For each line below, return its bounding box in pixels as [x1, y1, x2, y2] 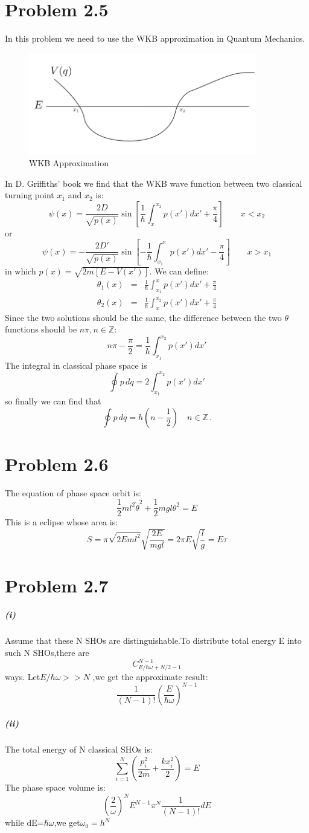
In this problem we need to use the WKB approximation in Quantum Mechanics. [5, 32, 305, 45]
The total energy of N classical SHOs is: [5, 743, 153, 756]
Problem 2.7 [5, 572, 109, 597]
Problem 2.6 [5, 451, 109, 476]
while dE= [5, 816, 44, 829]
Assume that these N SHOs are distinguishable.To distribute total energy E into [5, 634, 302, 647]
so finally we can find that [5, 394, 101, 407]
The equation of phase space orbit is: [5, 486, 141, 499]
